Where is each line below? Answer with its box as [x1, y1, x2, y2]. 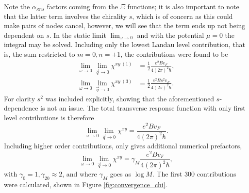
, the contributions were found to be [120, 48, 228, 59]
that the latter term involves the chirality [4, 11, 127, 21]
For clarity [4, 93, 35, 103]
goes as [110, 169, 131, 179]
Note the [4, 1, 30, 11]
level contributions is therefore [4, 112, 94, 122]
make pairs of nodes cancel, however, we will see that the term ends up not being [4, 20, 246, 31]
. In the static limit [49, 30, 106, 40]
